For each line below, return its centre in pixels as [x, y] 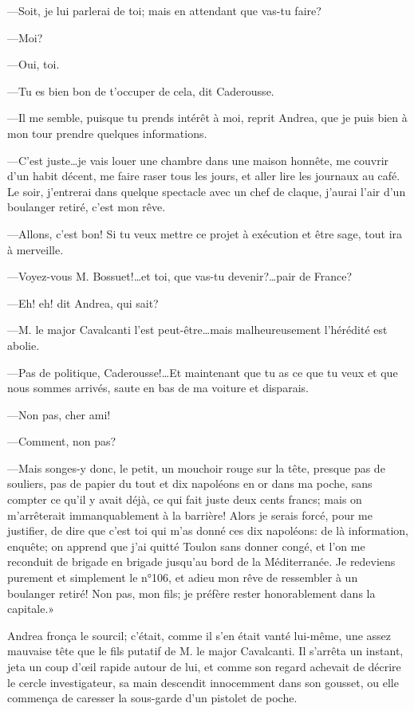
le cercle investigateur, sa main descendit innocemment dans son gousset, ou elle [203, 682]
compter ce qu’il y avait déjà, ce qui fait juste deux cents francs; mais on [185, 499]
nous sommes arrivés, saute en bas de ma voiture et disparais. [158, 388]
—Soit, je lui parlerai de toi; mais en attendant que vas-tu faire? [164, 10]
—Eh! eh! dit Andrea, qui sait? [83, 302]
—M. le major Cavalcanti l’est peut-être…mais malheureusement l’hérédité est [197, 330]
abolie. [24, 345]
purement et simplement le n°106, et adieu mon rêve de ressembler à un [183, 577]
